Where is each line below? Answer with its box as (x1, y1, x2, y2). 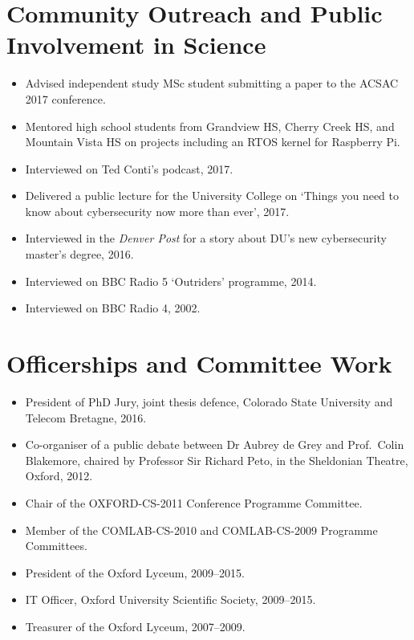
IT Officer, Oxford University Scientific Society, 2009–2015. (25, 591, 316, 608)
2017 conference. (25, 90, 106, 107)
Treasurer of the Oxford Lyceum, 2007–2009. (25, 618, 246, 634)
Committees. (25, 537, 87, 554)
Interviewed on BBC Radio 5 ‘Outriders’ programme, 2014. (25, 272, 317, 289)
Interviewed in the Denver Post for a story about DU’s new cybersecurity (25, 230, 387, 247)
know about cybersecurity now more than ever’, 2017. (25, 202, 290, 219)
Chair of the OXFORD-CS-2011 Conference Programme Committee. (25, 494, 363, 511)
